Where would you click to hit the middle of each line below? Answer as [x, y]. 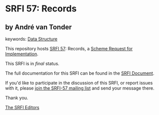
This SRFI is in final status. [32, 63]
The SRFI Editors [22, 107]
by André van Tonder [39, 27]
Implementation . [22, 54]
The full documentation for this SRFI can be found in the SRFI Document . [80, 73]
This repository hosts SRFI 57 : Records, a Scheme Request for [69, 49]
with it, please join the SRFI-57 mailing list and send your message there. [80, 88]
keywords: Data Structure [31, 39]
